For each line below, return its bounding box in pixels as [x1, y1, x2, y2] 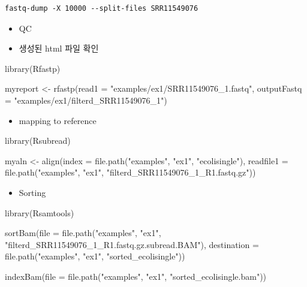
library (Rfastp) [5, 62, 61, 74]
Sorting [19, 186, 46, 198]
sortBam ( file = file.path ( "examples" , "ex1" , [5, 226, 161, 239]
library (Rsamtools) [5, 206, 74, 219]
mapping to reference [19, 114, 97, 126]
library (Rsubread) [5, 134, 71, 147]
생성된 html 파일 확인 [19, 42, 99, 55]
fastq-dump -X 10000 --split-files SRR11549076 [5, 4, 198, 13]
